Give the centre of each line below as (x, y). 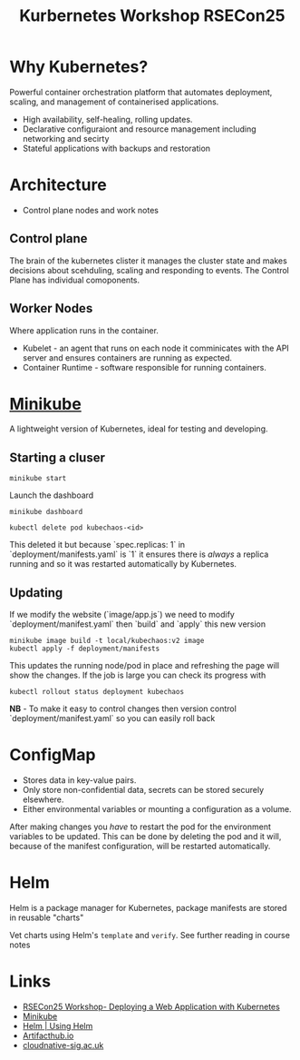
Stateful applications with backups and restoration (116, 148)
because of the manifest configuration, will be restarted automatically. (140, 846)
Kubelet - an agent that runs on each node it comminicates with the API (156, 348)
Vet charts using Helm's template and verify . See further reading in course (150, 935)
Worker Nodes (51, 308)
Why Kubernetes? (79, 67)
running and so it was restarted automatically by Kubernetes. (123, 564)
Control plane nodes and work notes (90, 210)
